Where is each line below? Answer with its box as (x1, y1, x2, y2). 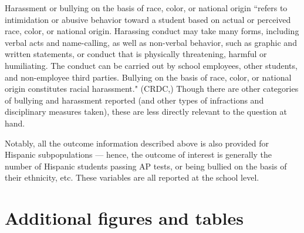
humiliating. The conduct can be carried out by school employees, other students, (5, 59, 298, 71)
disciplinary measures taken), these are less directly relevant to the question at (5, 105, 287, 118)
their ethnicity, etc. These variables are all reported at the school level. (5, 171, 259, 184)
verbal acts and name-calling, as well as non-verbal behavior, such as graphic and (5, 36, 297, 48)
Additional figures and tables (5, 206, 244, 230)
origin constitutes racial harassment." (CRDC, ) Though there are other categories (5, 82, 299, 95)
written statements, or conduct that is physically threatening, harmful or (5, 48, 267, 60)
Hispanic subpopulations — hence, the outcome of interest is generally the (5, 148, 272, 161)
